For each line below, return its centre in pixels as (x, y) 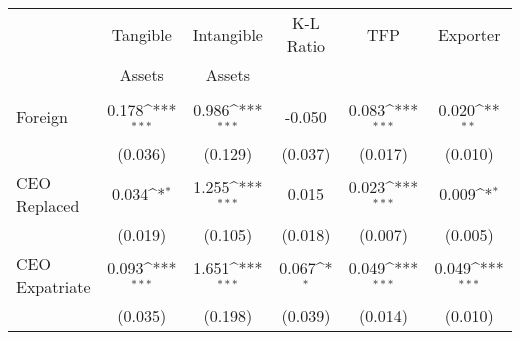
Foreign (42, 117)
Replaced (48, 205)
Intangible (227, 34)
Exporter (469, 34)
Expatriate (53, 286)
